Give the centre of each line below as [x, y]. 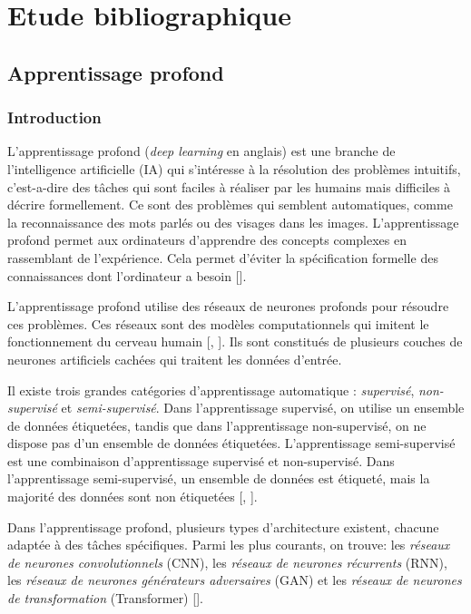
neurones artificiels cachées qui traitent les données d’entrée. [175, 359]
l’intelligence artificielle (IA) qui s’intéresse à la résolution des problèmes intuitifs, [234, 168]
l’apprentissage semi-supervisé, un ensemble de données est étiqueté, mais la [219, 478]
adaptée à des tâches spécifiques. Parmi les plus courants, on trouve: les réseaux [229, 545]
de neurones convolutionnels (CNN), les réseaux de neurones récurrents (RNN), [227, 562]
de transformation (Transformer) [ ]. [105, 598]
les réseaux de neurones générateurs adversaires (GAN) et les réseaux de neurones [235, 580]
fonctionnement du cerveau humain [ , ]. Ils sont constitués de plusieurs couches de [235, 341]
